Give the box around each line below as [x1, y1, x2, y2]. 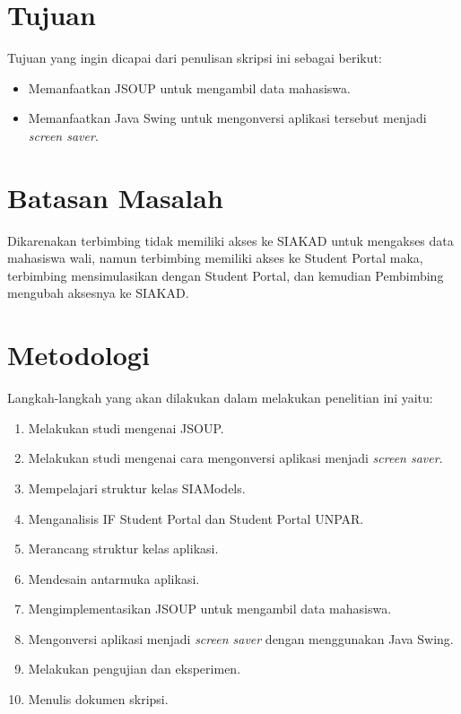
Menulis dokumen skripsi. [28, 690, 169, 709]
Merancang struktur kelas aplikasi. [28, 539, 219, 558]
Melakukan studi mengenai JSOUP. [28, 418, 224, 437]
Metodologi [7, 336, 150, 373]
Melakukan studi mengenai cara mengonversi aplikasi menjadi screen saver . [28, 448, 443, 467]
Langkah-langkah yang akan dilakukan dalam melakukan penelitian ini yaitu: [7, 388, 433, 407]
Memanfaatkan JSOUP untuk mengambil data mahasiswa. [28, 78, 351, 97]
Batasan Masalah [7, 178, 223, 215]
